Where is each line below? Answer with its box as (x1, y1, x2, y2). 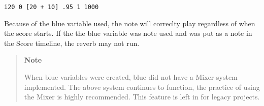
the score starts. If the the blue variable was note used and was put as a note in (4, 28, 252, 38)
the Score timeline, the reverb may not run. (4, 37, 140, 48)
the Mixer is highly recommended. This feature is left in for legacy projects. (24, 91, 260, 102)
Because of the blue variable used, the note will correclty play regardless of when (4, 18, 255, 28)
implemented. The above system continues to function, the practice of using (24, 81, 260, 92)
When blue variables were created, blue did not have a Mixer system (24, 72, 238, 82)
